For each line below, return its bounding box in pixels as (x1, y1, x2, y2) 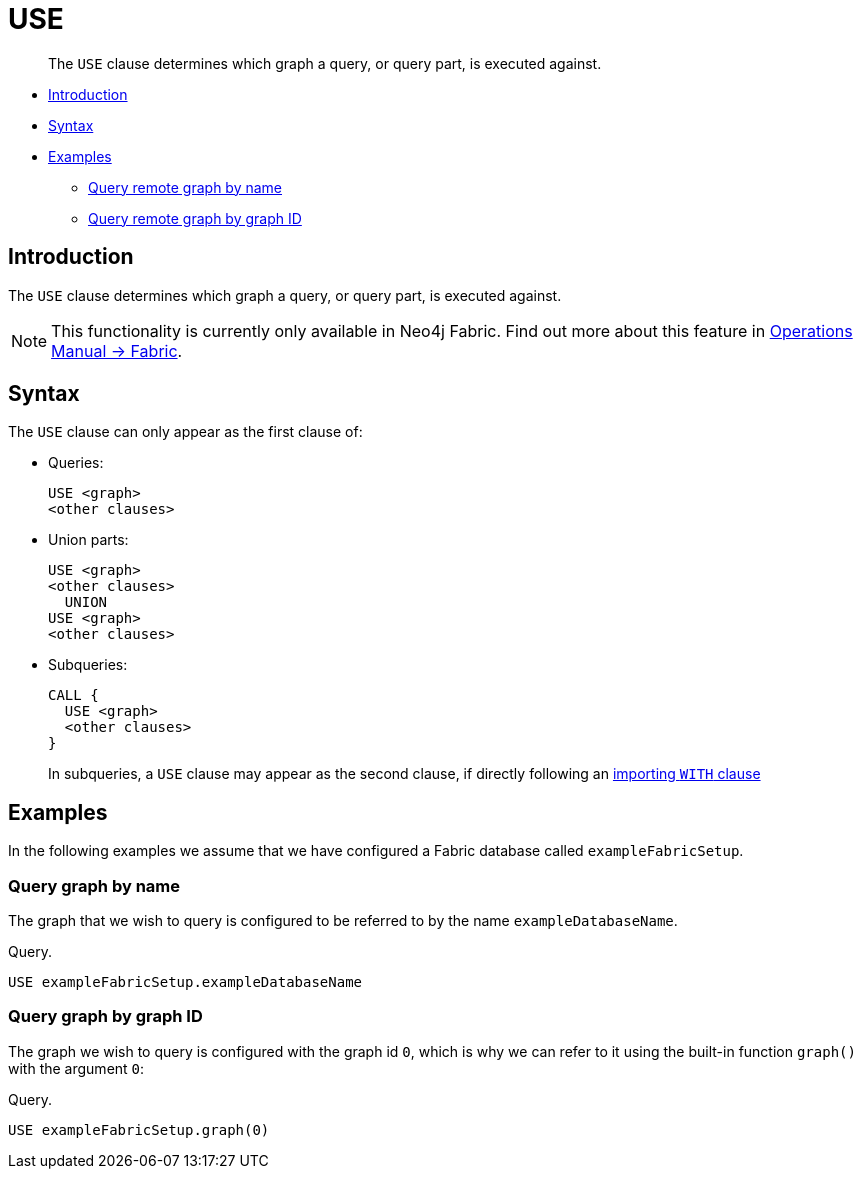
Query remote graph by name (88, 178, 283, 196)
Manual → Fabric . (51, 340, 183, 361)
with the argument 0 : (8, 1059, 145, 1077)
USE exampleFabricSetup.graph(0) (8, 1121, 270, 1138)
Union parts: (48, 531, 129, 549)
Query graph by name (8, 875, 181, 896)
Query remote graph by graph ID (88, 209, 302, 227)
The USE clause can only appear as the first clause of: (8, 423, 363, 441)
